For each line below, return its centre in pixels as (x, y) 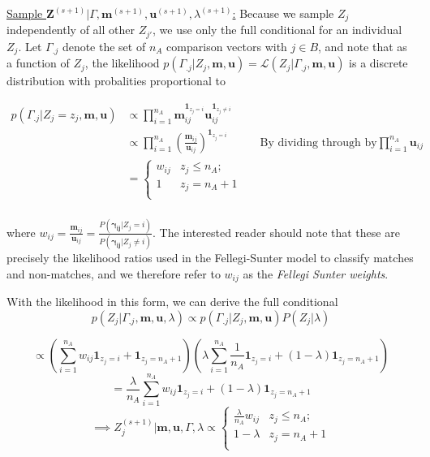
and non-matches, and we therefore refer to (114, 273)
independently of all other (71, 30)
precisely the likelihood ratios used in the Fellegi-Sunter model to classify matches (210, 258)
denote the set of (104, 46)
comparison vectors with (227, 46)
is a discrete (378, 63)
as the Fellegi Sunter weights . (316, 273)
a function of (38, 63)
